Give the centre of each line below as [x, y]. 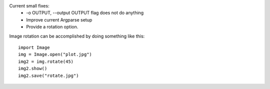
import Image [34, 47]
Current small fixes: [29, 6]
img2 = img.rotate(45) [46, 61]
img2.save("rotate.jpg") [48, 75]
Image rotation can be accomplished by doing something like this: [77, 36]
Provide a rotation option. [52, 27]
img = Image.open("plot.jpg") [55, 54]
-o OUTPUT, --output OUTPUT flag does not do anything [85, 13]
